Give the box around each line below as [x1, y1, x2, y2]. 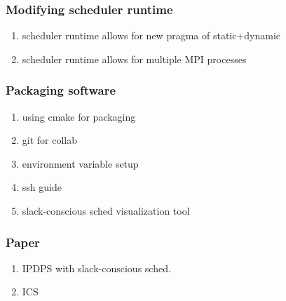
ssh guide [22, 180, 62, 194]
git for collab [22, 133, 78, 147]
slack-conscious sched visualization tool [22, 203, 190, 218]
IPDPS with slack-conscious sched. [22, 260, 171, 275]
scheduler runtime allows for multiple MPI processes [22, 51, 247, 66]
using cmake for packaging [22, 109, 136, 123]
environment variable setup [22, 156, 139, 170]
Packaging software [6, 81, 116, 99]
